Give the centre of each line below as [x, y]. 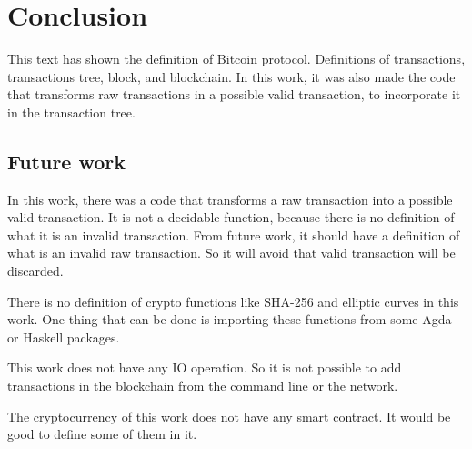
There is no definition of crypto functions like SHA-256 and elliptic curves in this [233, 301]
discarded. [35, 271]
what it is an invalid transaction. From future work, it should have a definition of [234, 235]
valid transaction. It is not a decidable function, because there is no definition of [231, 217]
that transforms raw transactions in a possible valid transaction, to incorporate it [234, 94]
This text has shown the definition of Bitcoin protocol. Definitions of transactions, [236, 59]
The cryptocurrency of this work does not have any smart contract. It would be [229, 416]
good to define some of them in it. [102, 434]
